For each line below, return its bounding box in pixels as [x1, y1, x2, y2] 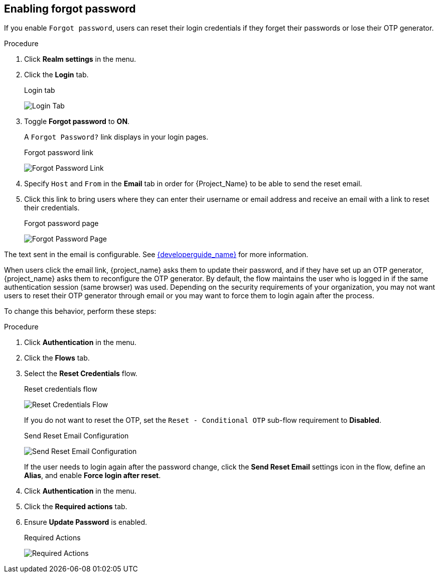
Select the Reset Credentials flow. [24, 369, 137, 378]
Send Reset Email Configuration [24, 431, 129, 440]
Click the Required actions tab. [24, 502, 127, 511]
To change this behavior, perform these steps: [4, 307, 157, 316]
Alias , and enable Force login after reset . [24, 471, 161, 480]
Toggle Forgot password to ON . [24, 117, 130, 126]
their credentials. [24, 203, 80, 212]
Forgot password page [24, 219, 99, 228]
